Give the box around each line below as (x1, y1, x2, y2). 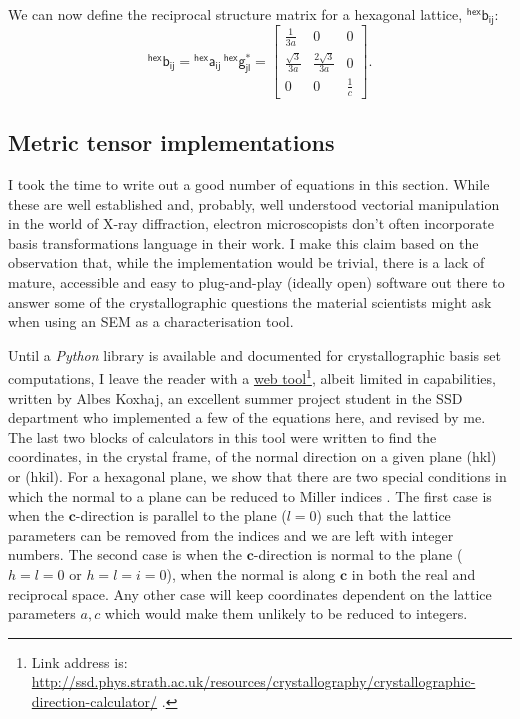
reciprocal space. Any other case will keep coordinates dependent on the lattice (8, 583, 492, 604)
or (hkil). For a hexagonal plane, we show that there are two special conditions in (8, 465, 507, 486)
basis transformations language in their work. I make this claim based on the (8, 232, 479, 253)
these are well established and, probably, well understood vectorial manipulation (8, 193, 500, 214)
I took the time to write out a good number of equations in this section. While (8, 173, 490, 194)
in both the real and (351, 563, 476, 584)
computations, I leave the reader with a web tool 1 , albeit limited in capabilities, (8, 365, 496, 388)
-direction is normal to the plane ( (253, 544, 463, 565)
